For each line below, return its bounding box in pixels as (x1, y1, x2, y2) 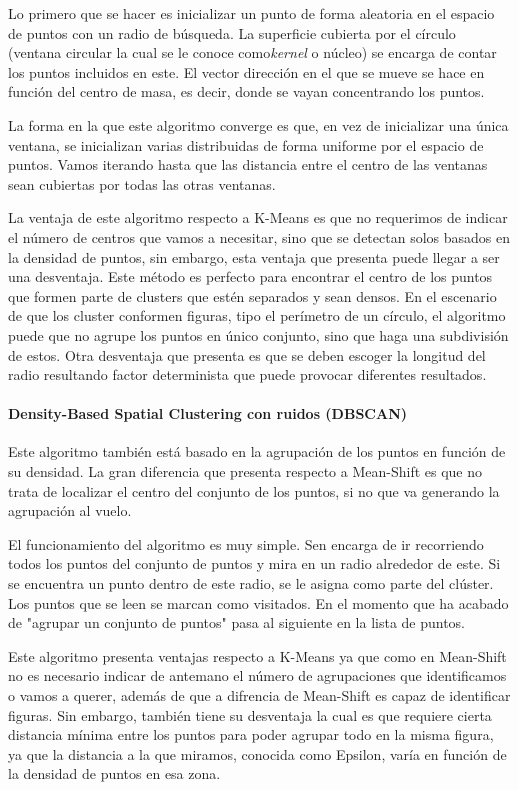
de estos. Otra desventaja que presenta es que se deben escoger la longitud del (8, 344, 486, 365)
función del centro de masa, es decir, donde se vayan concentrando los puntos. (8, 81, 485, 102)
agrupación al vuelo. (8, 500, 132, 521)
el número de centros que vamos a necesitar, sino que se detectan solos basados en (8, 226, 510, 247)
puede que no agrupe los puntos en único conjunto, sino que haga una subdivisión (8, 324, 509, 345)
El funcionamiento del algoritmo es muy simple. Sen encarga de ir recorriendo (8, 533, 484, 554)
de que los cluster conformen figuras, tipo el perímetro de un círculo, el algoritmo (8, 305, 506, 326)
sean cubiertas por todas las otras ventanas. (8, 173, 276, 194)
